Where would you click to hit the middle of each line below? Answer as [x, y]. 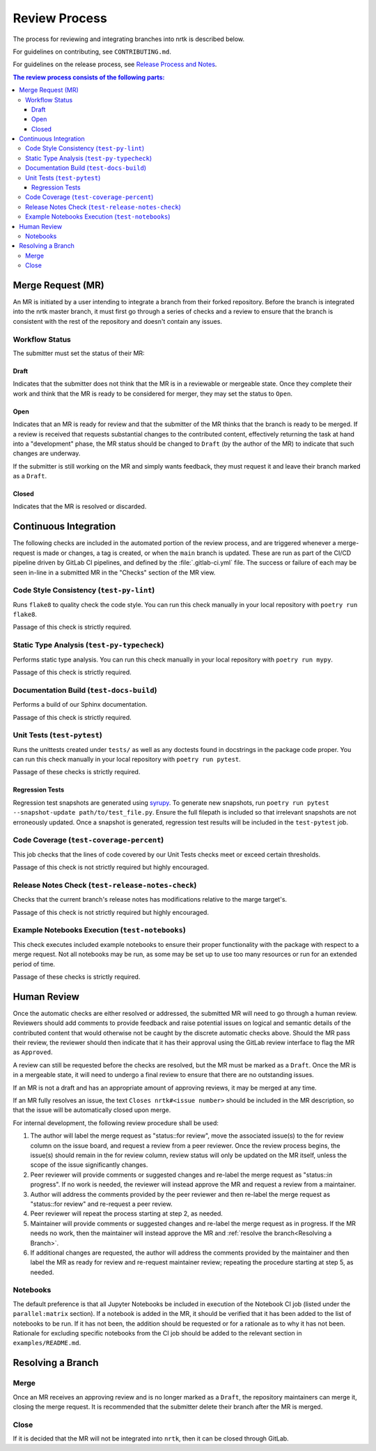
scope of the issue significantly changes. [89, 1165]
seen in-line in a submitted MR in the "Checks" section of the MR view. [114, 572]
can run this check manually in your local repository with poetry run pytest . [127, 760]
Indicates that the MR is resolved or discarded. [80, 507]
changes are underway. [47, 453]
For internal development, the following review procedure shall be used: [116, 1123]
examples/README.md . [47, 1343]
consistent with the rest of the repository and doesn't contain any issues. [118, 321]
